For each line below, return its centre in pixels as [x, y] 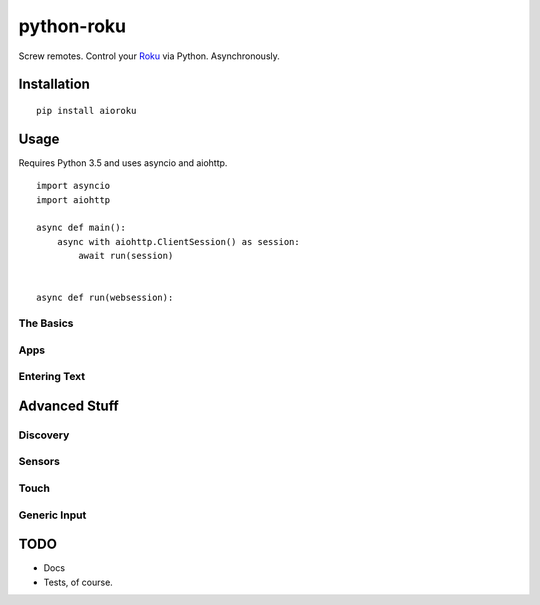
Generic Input [52, 515]
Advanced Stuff [68, 405]
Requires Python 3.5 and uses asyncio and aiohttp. [123, 162]
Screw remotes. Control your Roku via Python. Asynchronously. [149, 56]
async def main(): [81, 228]
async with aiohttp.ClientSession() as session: [178, 241]
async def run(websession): [105, 298]
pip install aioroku [86, 110]
